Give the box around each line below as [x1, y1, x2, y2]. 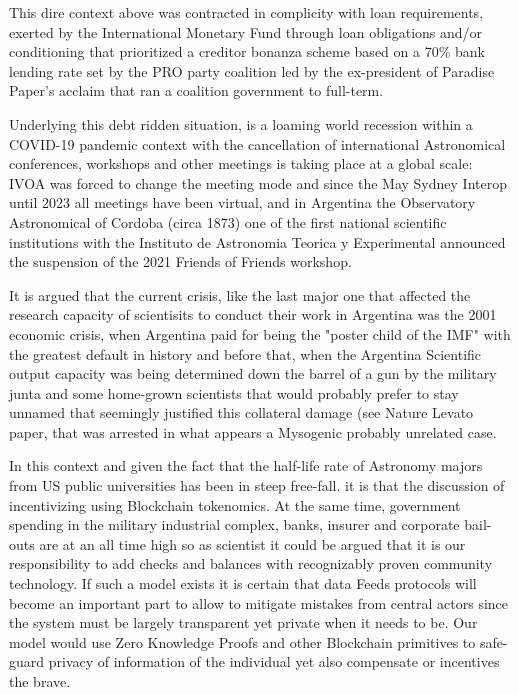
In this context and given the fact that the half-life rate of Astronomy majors [9, 455, 483, 476]
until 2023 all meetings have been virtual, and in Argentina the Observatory [9, 192, 476, 213]
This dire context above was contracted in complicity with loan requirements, [9, 2, 484, 22]
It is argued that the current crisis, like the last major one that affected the [9, 284, 471, 305]
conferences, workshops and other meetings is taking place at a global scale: [9, 153, 473, 174]
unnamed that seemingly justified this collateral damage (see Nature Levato [9, 402, 474, 423]
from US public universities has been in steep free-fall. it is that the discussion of [9, 475, 505, 496]
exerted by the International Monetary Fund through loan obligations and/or [9, 21, 483, 42]
